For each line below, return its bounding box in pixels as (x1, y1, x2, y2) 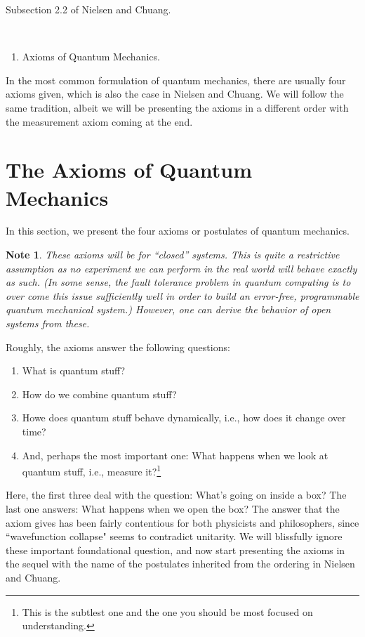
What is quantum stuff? (22, 363, 126, 378)
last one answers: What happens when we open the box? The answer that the (6, 501, 340, 516)
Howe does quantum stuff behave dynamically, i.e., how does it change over (22, 410, 346, 425)
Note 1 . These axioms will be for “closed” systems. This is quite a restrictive (6, 247, 340, 262)
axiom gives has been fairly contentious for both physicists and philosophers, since (6, 515, 359, 530)
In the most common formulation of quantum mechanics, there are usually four (6, 72, 346, 87)
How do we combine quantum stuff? (22, 386, 177, 401)
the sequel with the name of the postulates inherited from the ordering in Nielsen (6, 556, 355, 571)
